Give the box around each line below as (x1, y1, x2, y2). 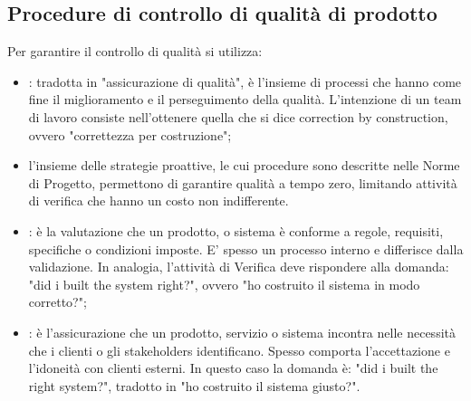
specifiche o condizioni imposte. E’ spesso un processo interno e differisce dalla (28, 239, 464, 258)
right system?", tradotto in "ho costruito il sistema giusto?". (28, 376, 360, 395)
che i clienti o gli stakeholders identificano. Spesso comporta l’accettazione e (28, 340, 450, 359)
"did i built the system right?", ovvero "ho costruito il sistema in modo (28, 274, 420, 293)
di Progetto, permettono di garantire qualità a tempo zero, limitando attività (28, 173, 457, 192)
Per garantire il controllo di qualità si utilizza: (7, 42, 263, 61)
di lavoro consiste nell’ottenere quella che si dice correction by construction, (28, 107, 448, 126)
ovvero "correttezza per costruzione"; (28, 125, 232, 144)
